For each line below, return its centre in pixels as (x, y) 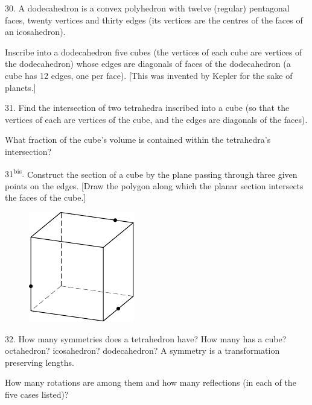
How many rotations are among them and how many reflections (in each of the (151, 382)
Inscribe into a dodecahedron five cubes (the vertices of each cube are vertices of (154, 52)
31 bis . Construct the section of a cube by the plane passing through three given (151, 173)
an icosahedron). (35, 32)
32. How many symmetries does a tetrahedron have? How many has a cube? (146, 338)
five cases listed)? (37, 394)
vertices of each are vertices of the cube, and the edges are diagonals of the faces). (156, 119)
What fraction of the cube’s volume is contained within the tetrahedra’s (138, 140)
